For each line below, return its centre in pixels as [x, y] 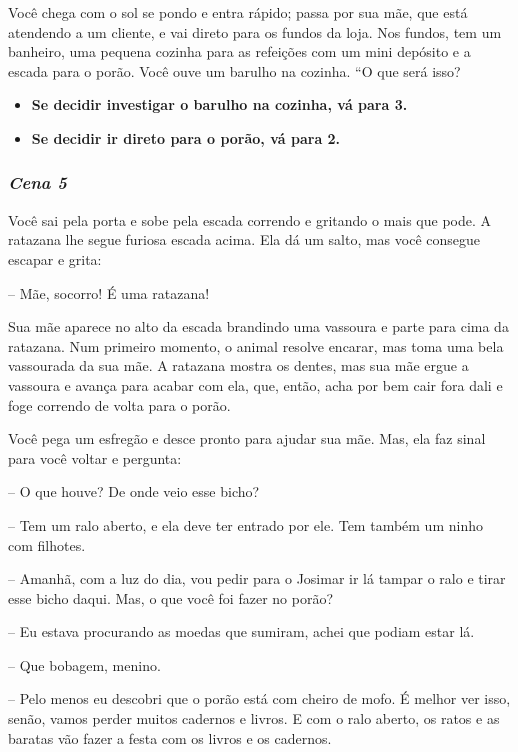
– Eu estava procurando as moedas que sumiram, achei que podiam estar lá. [241, 631]
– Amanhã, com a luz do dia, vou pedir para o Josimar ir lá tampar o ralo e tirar [257, 578]
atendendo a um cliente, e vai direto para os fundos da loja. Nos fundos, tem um [255, 31]
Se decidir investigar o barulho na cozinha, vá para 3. [219, 104]
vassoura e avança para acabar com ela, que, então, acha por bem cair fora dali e [255, 384]
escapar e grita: [55, 258]
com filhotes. [47, 544]
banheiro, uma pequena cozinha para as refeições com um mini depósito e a [239, 51]
